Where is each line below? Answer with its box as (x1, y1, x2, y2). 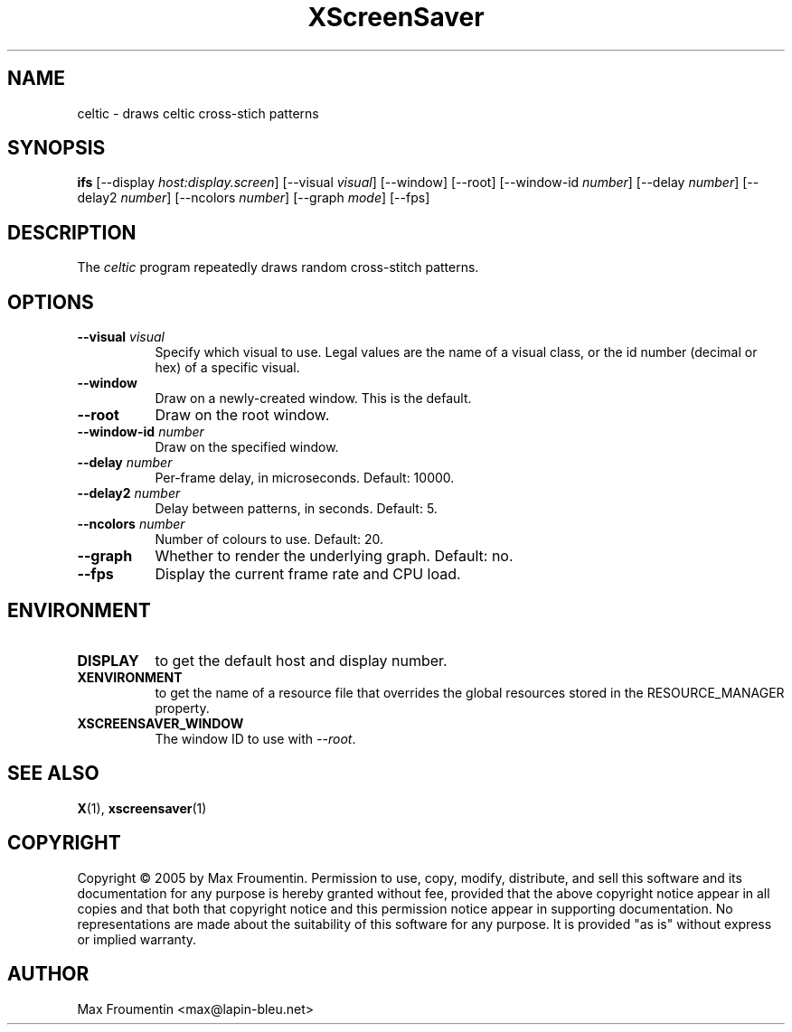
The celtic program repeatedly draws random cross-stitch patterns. (77, 259, 479, 276)
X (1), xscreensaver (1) (77, 800, 207, 816)
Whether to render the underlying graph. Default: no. (155, 547, 514, 566)
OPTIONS (7, 290, 94, 314)
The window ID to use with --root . (155, 730, 356, 746)
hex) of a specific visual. (155, 360, 300, 376)
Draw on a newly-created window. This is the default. (155, 390, 472, 407)
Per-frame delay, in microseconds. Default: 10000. (155, 470, 455, 486)
